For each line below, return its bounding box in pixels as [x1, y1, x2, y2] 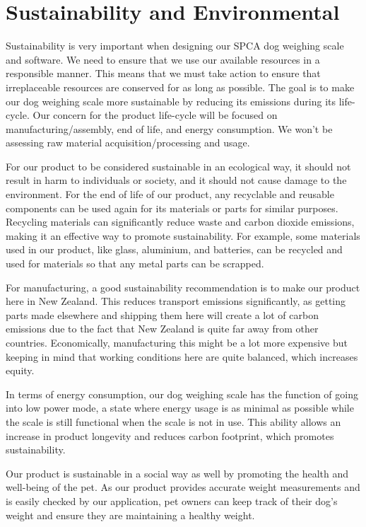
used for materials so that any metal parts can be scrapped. [6, 256, 264, 271]
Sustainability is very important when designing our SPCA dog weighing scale [6, 38, 344, 53]
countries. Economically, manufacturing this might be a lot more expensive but [6, 335, 348, 349]
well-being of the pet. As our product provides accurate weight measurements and [6, 480, 360, 494]
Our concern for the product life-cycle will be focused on [33, 108, 278, 122]
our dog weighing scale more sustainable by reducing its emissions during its [6, 93, 336, 108]
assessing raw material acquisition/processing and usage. [6, 135, 250, 150]
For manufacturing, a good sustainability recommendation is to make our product [6, 279, 360, 294]
